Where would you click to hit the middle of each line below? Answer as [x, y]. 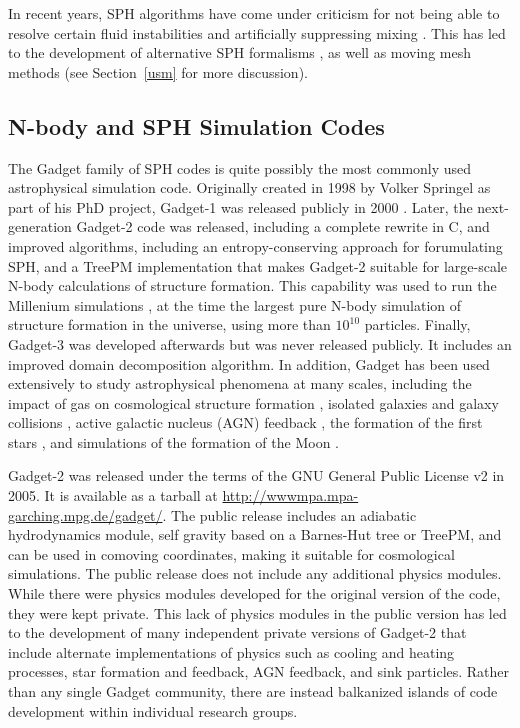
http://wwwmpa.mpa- [290, 495]
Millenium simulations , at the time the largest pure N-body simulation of [235, 304]
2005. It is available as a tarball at [113, 495]
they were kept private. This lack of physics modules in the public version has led [257, 612]
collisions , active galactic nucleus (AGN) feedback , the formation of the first [245, 422]
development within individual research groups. [153, 710]
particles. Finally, [417, 324]
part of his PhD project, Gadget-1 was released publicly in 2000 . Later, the [240, 206]
